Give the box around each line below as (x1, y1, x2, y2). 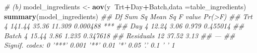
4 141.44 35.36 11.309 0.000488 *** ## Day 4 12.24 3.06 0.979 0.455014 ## (4, 21, 244, 31)
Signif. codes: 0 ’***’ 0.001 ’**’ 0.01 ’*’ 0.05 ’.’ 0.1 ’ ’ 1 (4, 40, 175, 50)
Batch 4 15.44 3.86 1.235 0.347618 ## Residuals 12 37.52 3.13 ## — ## (4, 30, 235, 40)
